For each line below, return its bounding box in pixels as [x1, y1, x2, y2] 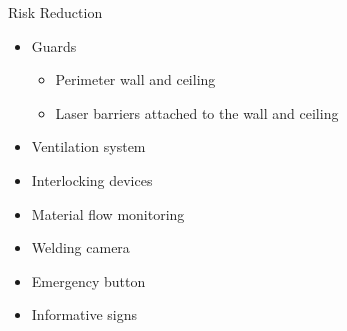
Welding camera [31, 237, 130, 258]
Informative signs [31, 304, 137, 325]
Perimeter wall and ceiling [55, 69, 216, 90]
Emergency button [31, 270, 146, 291]
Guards [31, 35, 77, 56]
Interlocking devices [31, 169, 153, 190]
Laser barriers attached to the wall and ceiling [55, 102, 339, 123]
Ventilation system [31, 136, 146, 157]
